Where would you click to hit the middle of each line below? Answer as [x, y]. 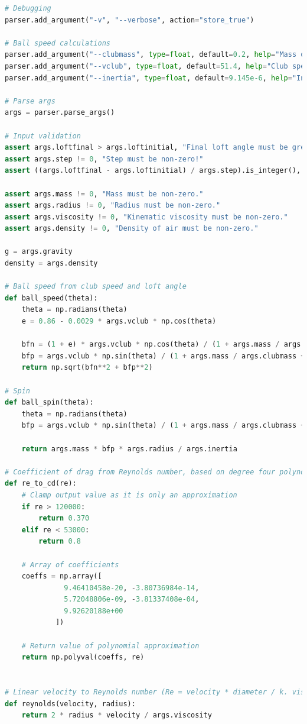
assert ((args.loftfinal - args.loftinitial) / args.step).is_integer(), [153, 171]
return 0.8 [60, 542]
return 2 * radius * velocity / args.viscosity [117, 715]
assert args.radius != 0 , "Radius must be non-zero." [113, 206]
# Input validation [43, 136]
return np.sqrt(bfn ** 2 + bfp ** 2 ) [87, 368]
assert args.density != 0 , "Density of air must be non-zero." [132, 229]
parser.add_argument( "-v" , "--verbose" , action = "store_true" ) [130, 20]
